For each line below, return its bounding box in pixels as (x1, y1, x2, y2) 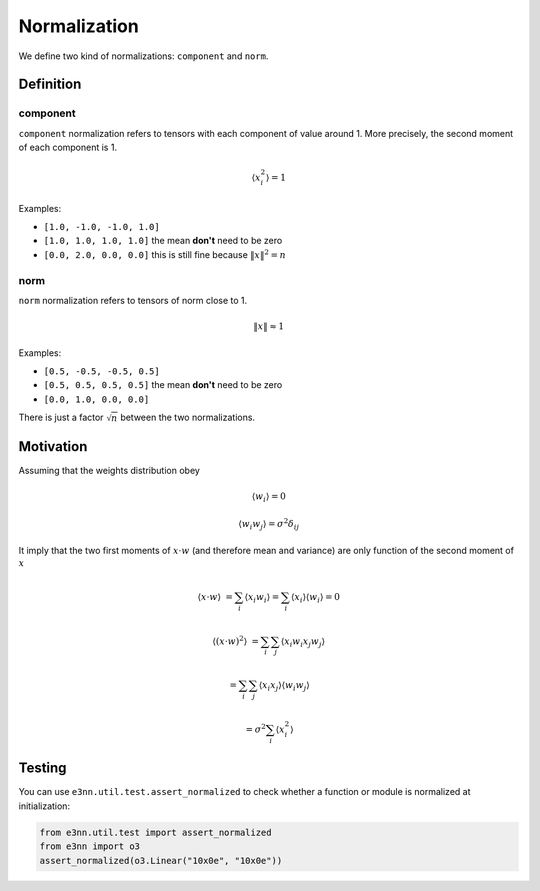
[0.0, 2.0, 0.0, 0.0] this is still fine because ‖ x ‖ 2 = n (43, 248, 287, 260)
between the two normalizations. (120, 411, 255, 424)
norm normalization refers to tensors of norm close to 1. (18, 294, 248, 306)
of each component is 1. (18, 141, 118, 154)
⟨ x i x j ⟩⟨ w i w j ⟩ (258, 680, 310, 693)
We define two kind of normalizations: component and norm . (18, 50, 269, 62)
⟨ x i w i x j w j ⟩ (280, 635, 325, 649)
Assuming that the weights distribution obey (18, 464, 200, 476)
